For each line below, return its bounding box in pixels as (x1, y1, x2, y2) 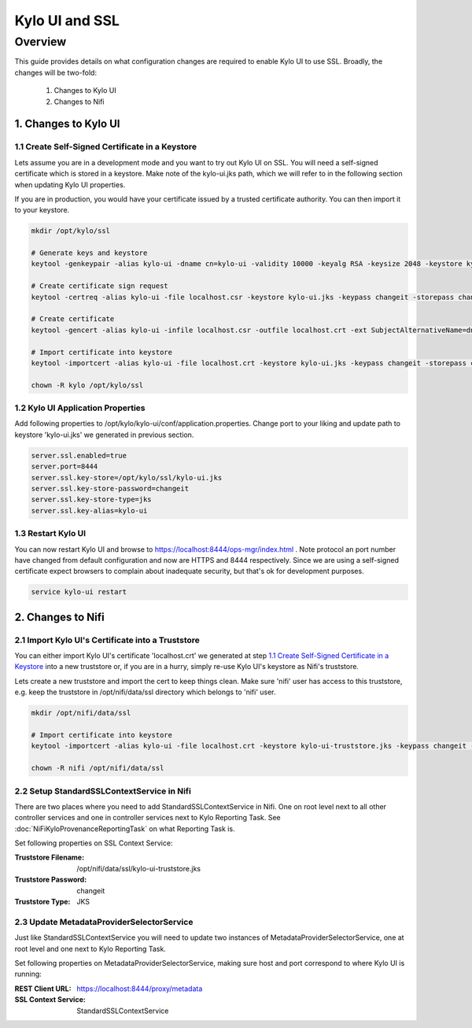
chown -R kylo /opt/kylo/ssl (31, 380, 144, 390)
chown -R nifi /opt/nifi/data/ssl (31, 764, 164, 773)
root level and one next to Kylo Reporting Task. (14, 944, 167, 953)
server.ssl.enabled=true (31, 451, 127, 460)
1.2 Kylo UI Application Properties (14, 402, 146, 413)
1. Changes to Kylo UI (14, 117, 120, 131)
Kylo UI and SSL (14, 12, 120, 29)
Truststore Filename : (14, 852, 85, 862)
